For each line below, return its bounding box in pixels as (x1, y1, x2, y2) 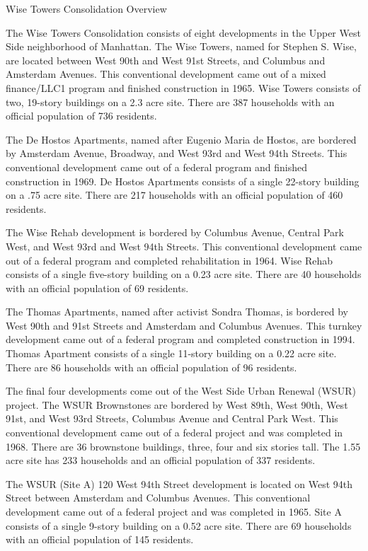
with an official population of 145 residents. (6, 532, 194, 547)
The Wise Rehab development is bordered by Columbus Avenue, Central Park (6, 225, 344, 240)
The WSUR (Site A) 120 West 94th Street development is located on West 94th (6, 476, 353, 491)
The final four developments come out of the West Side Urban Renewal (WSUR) (6, 383, 356, 398)
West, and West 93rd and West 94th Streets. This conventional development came (6, 238, 362, 253)
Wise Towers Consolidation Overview (6, 1, 167, 16)
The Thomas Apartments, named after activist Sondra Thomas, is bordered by (6, 304, 348, 319)
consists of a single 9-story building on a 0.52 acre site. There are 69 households (6, 518, 352, 533)
